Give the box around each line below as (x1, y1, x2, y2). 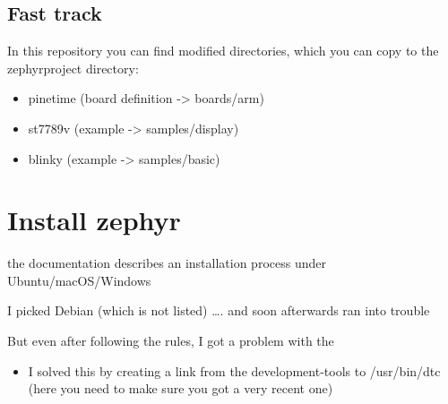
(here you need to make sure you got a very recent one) (28, 379, 333, 398)
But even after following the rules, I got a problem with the (7, 331, 334, 350)
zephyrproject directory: (7, 58, 139, 77)
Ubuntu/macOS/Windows (7, 271, 151, 289)
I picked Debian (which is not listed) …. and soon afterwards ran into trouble (7, 301, 430, 320)
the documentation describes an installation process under (7, 254, 326, 272)
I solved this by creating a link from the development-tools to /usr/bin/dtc (28, 361, 441, 380)
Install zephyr (7, 202, 181, 238)
